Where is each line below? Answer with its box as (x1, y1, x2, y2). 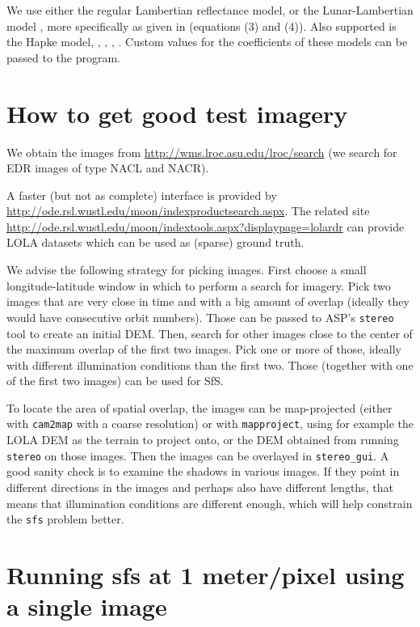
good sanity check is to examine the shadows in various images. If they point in (6, 463, 400, 480)
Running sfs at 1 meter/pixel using (6, 558, 405, 591)
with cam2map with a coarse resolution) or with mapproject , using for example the (6, 415, 414, 432)
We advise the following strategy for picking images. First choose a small (6, 261, 367, 278)
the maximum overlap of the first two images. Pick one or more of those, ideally (6, 341, 401, 358)
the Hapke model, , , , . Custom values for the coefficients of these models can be (6, 33, 408, 50)
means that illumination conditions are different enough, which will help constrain (6, 494, 413, 511)
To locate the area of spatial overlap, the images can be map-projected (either (6, 399, 393, 416)
